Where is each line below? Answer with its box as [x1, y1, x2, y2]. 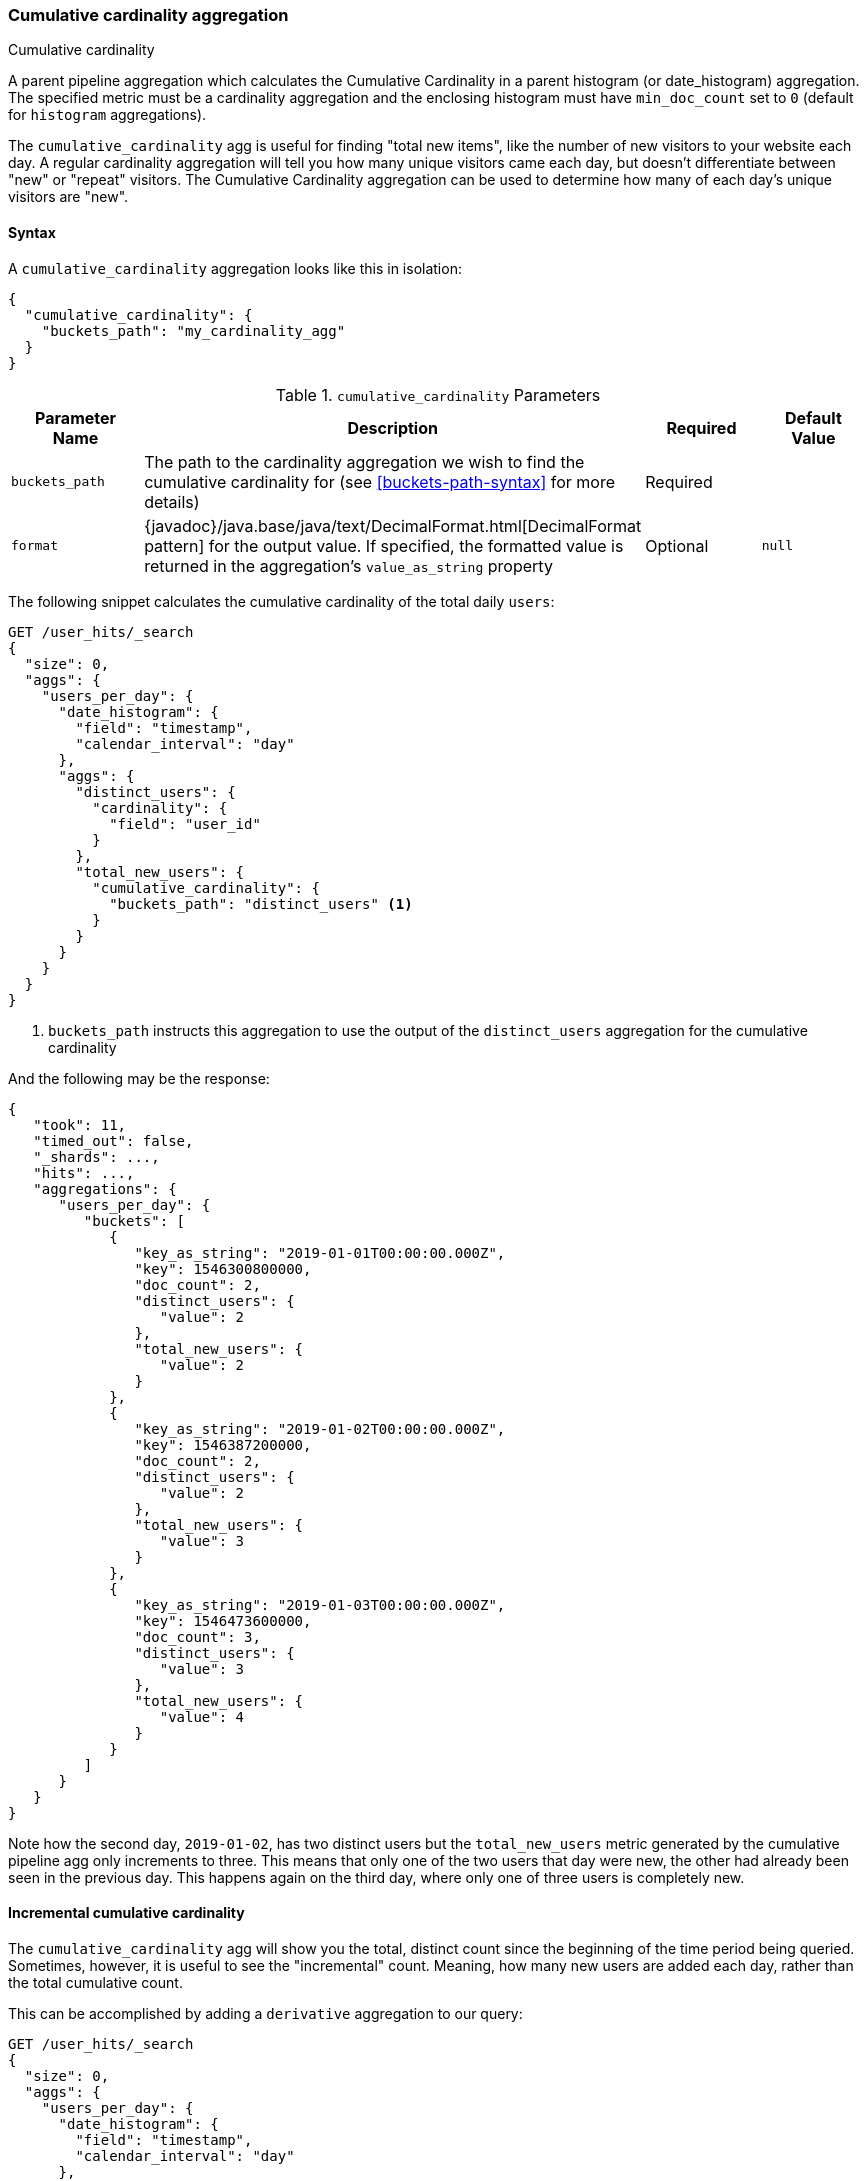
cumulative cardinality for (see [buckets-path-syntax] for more [144, 471, 616, 492]
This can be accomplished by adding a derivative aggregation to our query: [8, 2004, 523, 2022]
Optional [645, 535, 709, 556]
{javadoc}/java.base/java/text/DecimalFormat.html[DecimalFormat [144, 515, 642, 536]
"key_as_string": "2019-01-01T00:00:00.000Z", [134, 1244, 506, 1261]
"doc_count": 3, [134, 1628, 261, 1645]
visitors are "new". [8, 188, 129, 206]
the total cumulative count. [8, 1973, 183, 1991]
